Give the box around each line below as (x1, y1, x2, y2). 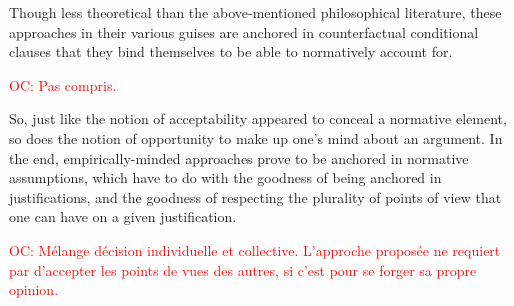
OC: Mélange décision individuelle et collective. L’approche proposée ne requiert (9, 239, 501, 260)
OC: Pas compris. (9, 74, 117, 95)
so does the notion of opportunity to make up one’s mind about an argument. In (9, 127, 503, 148)
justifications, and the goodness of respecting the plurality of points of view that (9, 186, 502, 207)
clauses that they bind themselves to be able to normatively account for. (9, 41, 453, 62)
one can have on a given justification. (9, 206, 237, 227)
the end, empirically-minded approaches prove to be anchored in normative (9, 147, 469, 168)
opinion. (9, 279, 59, 300)
